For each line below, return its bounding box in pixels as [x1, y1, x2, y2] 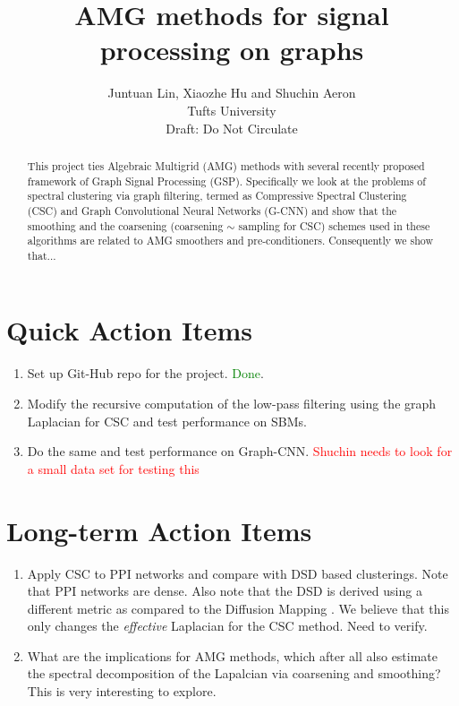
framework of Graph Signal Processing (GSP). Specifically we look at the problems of [27, 173, 426, 188]
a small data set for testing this [27, 459, 200, 478]
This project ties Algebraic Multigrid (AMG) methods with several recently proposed [27, 158, 425, 173]
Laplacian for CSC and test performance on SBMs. [27, 411, 307, 430]
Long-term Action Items [6, 512, 312, 548]
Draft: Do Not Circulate [166, 118, 298, 137]
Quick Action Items [6, 312, 253, 349]
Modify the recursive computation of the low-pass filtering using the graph [27, 394, 437, 413]
